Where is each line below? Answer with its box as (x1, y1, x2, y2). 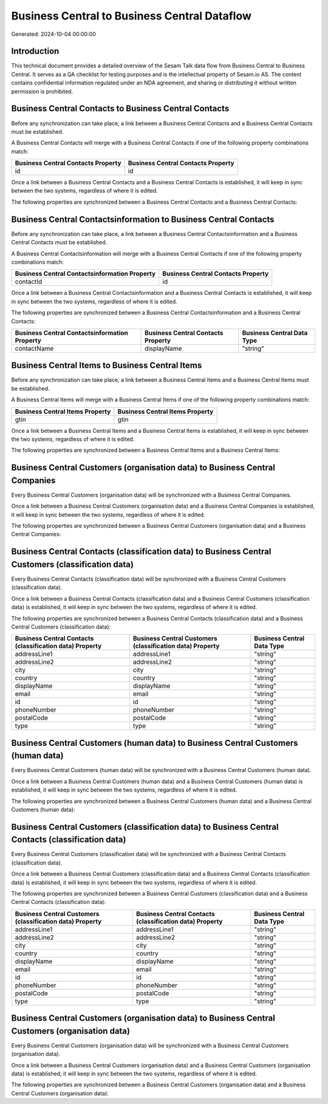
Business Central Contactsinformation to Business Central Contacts (11, 214, 275, 224)
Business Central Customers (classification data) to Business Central (11, 821, 279, 832)
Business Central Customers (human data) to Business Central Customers (11, 737, 298, 748)
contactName (15, 344, 54, 353)
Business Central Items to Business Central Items (11, 361, 202, 371)
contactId (15, 277, 43, 286)
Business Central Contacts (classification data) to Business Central (11, 547, 272, 557)
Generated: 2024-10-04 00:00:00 (11, 30, 97, 38)
